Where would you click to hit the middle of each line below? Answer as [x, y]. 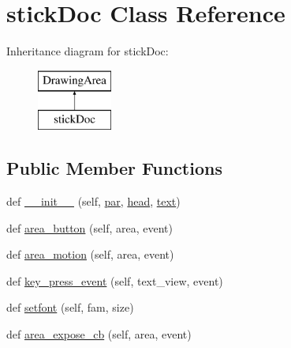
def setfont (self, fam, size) [70, 307]
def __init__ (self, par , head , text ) [93, 201]
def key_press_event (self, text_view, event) [115, 280]
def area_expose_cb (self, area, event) [99, 334]
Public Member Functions [114, 168]
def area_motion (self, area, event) [90, 254]
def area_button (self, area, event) [90, 227]
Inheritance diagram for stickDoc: [88, 51]
